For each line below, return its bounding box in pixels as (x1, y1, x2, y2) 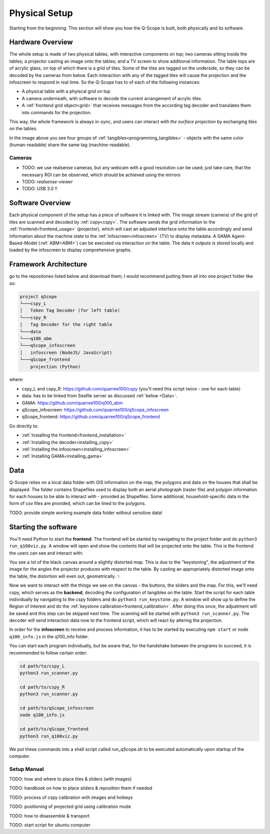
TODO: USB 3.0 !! (21, 186, 57, 192)
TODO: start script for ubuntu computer (9, 821, 91, 828)
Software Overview (9, 199, 71, 207)
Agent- (231, 233, 246, 239)
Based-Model (9, 240, 37, 246)
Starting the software (9, 523, 77, 531)
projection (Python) (30, 363, 81, 369)
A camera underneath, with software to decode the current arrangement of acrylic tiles (21, 95, 201, 101)
